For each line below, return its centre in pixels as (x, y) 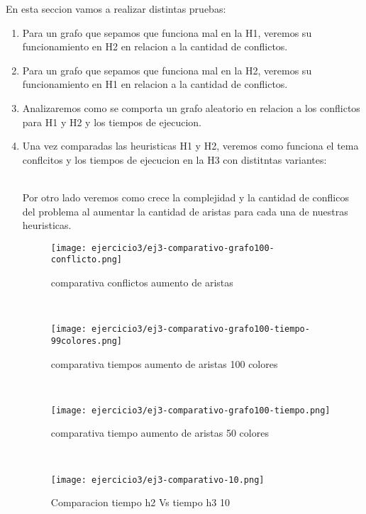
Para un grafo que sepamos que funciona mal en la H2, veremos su (167, 70)
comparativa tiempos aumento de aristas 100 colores (164, 363)
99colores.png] (87, 341)
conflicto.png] (87, 260)
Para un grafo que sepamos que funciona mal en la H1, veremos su (167, 32)
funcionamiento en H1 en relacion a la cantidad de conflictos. (155, 84)
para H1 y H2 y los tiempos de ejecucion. (112, 122)
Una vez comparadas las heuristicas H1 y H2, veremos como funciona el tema (190, 146)
